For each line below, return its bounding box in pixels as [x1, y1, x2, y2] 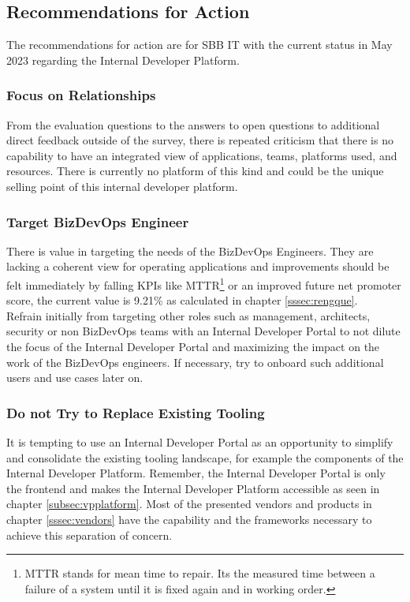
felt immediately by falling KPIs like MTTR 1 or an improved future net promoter [6, 274, 401, 293]
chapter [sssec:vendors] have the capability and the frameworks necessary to [6, 510, 372, 527]
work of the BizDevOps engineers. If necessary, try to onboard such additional [6, 353, 384, 370]
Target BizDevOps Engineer [6, 211, 189, 231]
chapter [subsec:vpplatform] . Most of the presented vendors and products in [6, 495, 372, 512]
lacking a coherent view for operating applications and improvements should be [6, 258, 389, 275]
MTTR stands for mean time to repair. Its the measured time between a [24, 565, 375, 581]
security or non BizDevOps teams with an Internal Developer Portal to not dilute [6, 323, 401, 339]
